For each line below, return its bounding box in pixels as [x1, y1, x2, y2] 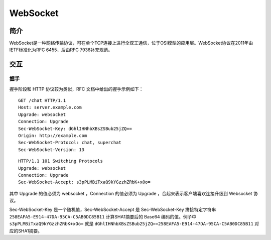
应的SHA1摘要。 [9, 227, 43, 233]
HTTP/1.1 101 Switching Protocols [18, 158, 103, 164]
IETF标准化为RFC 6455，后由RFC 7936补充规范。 [9, 47, 113, 53]
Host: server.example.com [18, 104, 82, 110]
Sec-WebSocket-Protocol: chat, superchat [18, 140, 121, 146]
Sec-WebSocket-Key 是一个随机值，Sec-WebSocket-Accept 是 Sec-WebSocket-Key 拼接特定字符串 [9, 206, 216, 213]
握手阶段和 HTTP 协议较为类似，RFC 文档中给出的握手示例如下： [9, 86, 144, 92]
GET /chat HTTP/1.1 [18, 98, 66, 103]
